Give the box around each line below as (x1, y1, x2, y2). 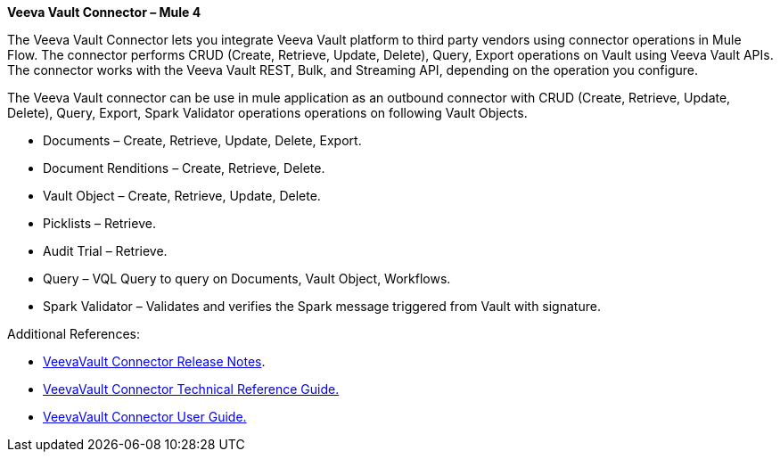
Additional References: (7, 326, 140, 341)
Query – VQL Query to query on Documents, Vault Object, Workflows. (43, 271, 451, 286)
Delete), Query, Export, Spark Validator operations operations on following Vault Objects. (7, 105, 528, 120)
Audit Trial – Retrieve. (43, 243, 168, 258)
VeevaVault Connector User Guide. (43, 409, 247, 424)
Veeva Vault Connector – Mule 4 (7, 4, 201, 20)
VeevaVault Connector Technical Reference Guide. (43, 381, 340, 397)
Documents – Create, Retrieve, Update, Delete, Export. (43, 133, 362, 148)
